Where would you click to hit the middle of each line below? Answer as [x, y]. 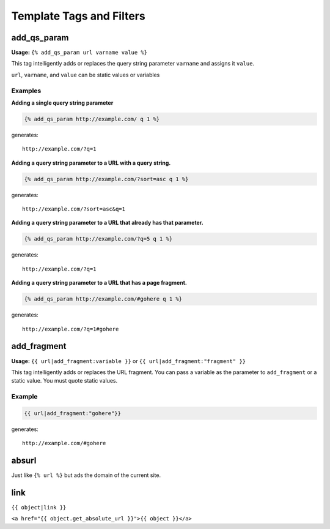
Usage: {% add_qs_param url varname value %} [79, 53]
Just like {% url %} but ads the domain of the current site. [86, 475]
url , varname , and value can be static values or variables [86, 75]
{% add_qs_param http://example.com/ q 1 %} [92, 119]
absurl [24, 461]
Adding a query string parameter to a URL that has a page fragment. [99, 283]
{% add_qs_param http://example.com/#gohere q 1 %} [103, 299]
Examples [26, 91]
